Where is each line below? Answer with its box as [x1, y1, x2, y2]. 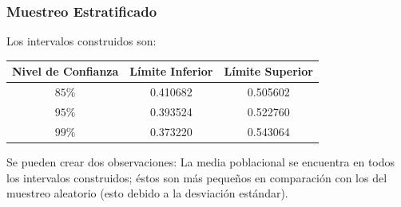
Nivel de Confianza [12, 63, 119, 80]
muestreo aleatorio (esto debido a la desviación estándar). [6, 185, 288, 201]
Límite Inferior [129, 63, 213, 80]
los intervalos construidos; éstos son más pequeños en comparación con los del [6, 169, 387, 186]
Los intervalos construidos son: [6, 33, 157, 49]
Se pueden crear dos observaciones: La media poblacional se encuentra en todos [6, 153, 395, 170]
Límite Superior [224, 63, 313, 80]
